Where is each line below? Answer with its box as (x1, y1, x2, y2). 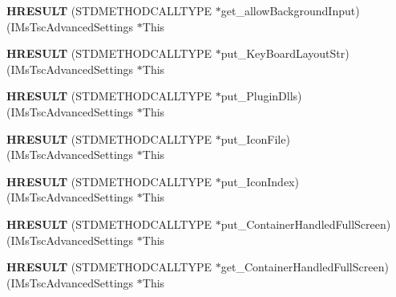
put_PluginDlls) (220, 87, 302, 104)
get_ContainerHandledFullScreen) (220, 258, 389, 275)
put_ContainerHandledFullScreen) (220, 215, 391, 232)
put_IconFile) (220, 130, 290, 147)
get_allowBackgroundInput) (220, 2, 360, 18)
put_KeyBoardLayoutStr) (220, 45, 350, 62)
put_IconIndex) (220, 173, 299, 189)
